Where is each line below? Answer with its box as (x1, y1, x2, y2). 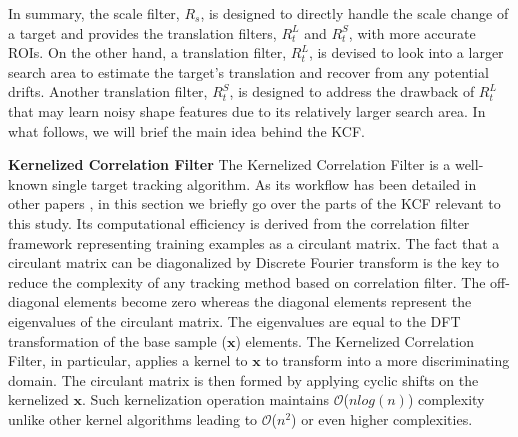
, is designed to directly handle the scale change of (200, 3, 509, 23)
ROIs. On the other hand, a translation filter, (8, 42, 287, 63)
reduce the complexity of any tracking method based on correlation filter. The (8, 271, 486, 292)
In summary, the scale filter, (8, 3, 180, 23)
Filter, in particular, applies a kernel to (8, 350, 248, 371)
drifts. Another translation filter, (8, 81, 208, 102)
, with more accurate (348, 22, 476, 43)
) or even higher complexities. (291, 408, 473, 429)
